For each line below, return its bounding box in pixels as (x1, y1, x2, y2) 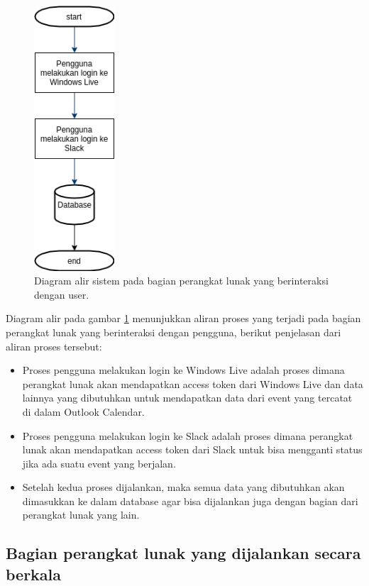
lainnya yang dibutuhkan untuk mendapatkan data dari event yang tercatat (22, 390, 353, 405)
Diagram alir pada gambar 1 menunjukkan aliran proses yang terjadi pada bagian (6, 311, 361, 326)
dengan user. (34, 287, 89, 302)
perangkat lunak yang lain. (22, 507, 140, 522)
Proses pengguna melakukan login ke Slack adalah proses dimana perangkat (22, 428, 353, 443)
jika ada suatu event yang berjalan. (22, 455, 176, 470)
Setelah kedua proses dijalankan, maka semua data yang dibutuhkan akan (22, 480, 345, 494)
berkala (6, 563, 62, 585)
